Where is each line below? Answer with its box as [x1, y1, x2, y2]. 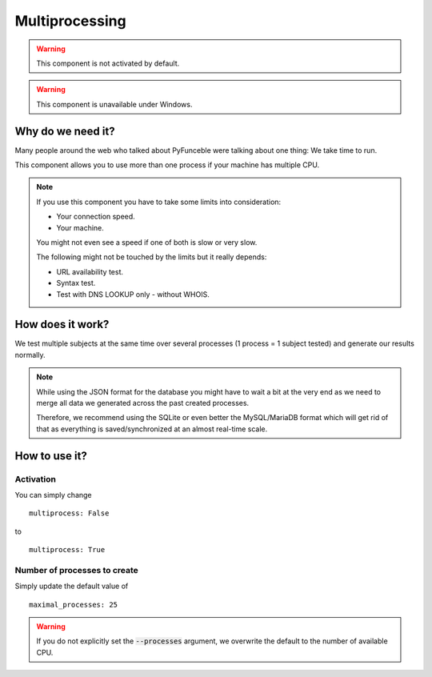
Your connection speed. [56, 212, 135, 222]
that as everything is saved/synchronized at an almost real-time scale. [36, 424, 268, 434]
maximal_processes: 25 [29, 600, 118, 609]
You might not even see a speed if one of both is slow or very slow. [36, 237, 258, 247]
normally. [14, 350, 46, 359]
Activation [14, 473, 56, 484]
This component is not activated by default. [36, 58, 180, 68]
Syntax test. [56, 278, 96, 288]
